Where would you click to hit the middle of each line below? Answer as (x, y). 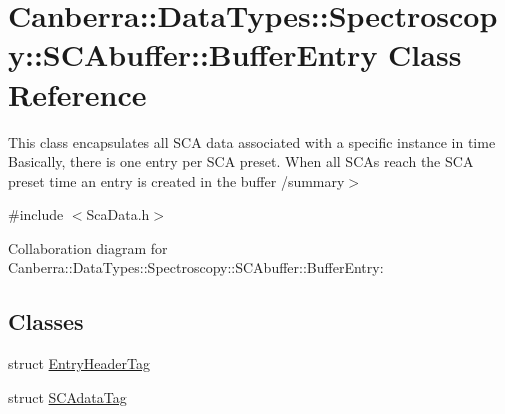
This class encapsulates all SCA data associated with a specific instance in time (252, 141)
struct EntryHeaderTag (79, 363)
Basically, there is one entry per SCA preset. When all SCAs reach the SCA (241, 161)
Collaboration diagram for (88, 247)
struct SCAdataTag (67, 396)
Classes (46, 321)
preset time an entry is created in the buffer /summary (176, 180)
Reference (77, 93)
